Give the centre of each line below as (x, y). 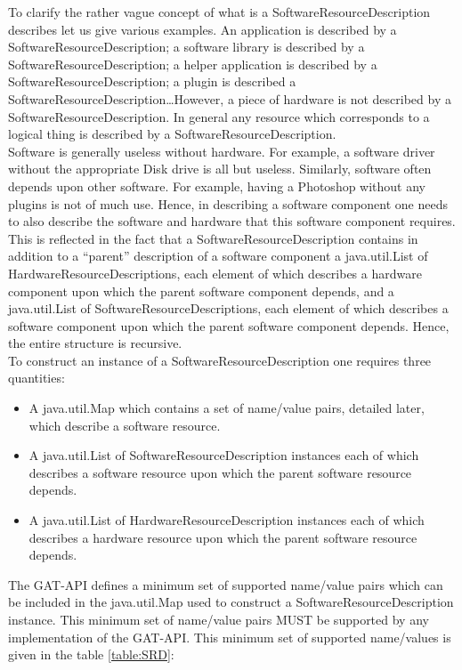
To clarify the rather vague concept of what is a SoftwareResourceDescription (219, 12)
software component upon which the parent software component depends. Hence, (229, 325)
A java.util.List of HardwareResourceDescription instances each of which (227, 520)
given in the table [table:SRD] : (91, 654)
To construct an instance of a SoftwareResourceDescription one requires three (220, 360)
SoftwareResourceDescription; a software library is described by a (186, 47)
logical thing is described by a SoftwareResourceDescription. (172, 134)
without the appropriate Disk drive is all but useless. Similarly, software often (220, 169)
